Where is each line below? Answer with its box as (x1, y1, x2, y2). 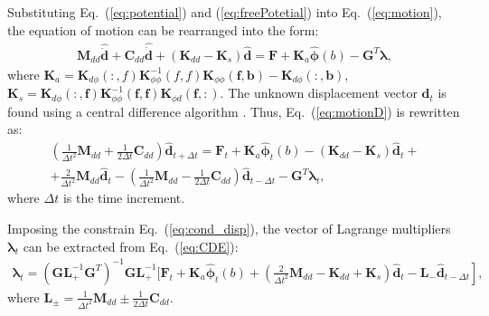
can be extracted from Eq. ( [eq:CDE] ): (23, 236, 239, 255)
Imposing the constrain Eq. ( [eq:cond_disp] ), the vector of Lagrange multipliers (7, 219, 451, 238)
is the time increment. (62, 188, 185, 207)
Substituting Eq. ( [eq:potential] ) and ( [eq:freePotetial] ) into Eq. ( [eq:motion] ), (7, 3, 442, 21)
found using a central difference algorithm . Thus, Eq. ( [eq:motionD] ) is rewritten (7, 101, 460, 120)
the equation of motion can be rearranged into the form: (7, 20, 319, 39)
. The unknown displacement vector (220, 83, 418, 102)
